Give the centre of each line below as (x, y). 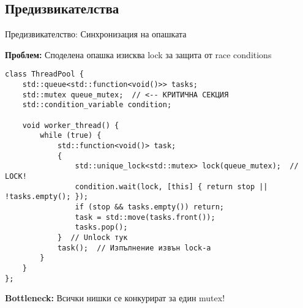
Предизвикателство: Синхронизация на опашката (96, 34)
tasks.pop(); (101, 227)
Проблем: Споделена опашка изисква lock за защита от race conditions (138, 54)
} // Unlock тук (92, 237)
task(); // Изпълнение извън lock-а (134, 248)
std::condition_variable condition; (97, 105)
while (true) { (71, 136)
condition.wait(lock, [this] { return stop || (171, 186)
